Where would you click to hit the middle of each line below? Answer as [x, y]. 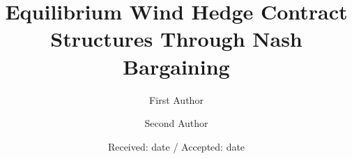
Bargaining [176, 66]
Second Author [176, 123]
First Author [176, 99]
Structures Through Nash [176, 39]
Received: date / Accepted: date [176, 146]
